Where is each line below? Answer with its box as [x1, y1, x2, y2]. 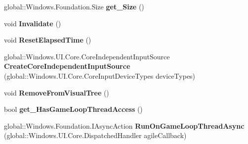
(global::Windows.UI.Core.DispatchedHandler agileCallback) [4, 130, 187, 141]
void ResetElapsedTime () [4, 35, 91, 45]
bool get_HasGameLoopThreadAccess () [4, 104, 143, 114]
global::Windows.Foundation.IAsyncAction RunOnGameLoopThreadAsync [4, 120, 245, 131]
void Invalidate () [4, 18, 61, 28]
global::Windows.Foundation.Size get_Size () [4, 1, 144, 11]
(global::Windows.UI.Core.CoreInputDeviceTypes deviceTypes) [4, 70, 196, 81]
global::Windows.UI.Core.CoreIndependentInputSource [4, 51, 170, 61]
